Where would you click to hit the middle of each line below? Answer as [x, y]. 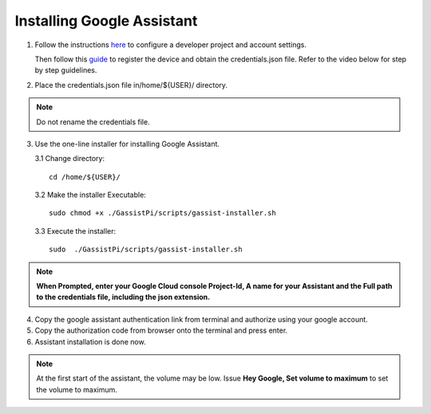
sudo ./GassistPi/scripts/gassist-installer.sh [146, 250]
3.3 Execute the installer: [75, 231]
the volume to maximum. [77, 389]
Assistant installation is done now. [91, 341]
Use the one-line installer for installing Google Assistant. [127, 144]
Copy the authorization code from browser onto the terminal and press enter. [161, 330]
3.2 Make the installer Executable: [91, 195]
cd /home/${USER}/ [85, 177]
